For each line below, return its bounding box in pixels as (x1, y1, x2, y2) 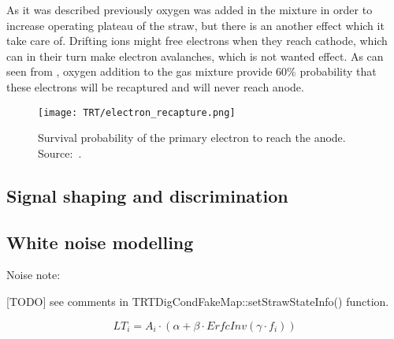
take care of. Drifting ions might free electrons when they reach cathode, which (6, 32, 388, 49)
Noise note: (6, 266, 61, 283)
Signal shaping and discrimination (6, 183, 288, 207)
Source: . (38, 144, 82, 161)
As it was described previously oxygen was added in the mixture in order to (6, 2, 373, 17)
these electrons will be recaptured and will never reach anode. (6, 78, 304, 95)
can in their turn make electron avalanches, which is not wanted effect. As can (6, 47, 384, 64)
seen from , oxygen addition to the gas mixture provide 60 (6, 63, 288, 80)
